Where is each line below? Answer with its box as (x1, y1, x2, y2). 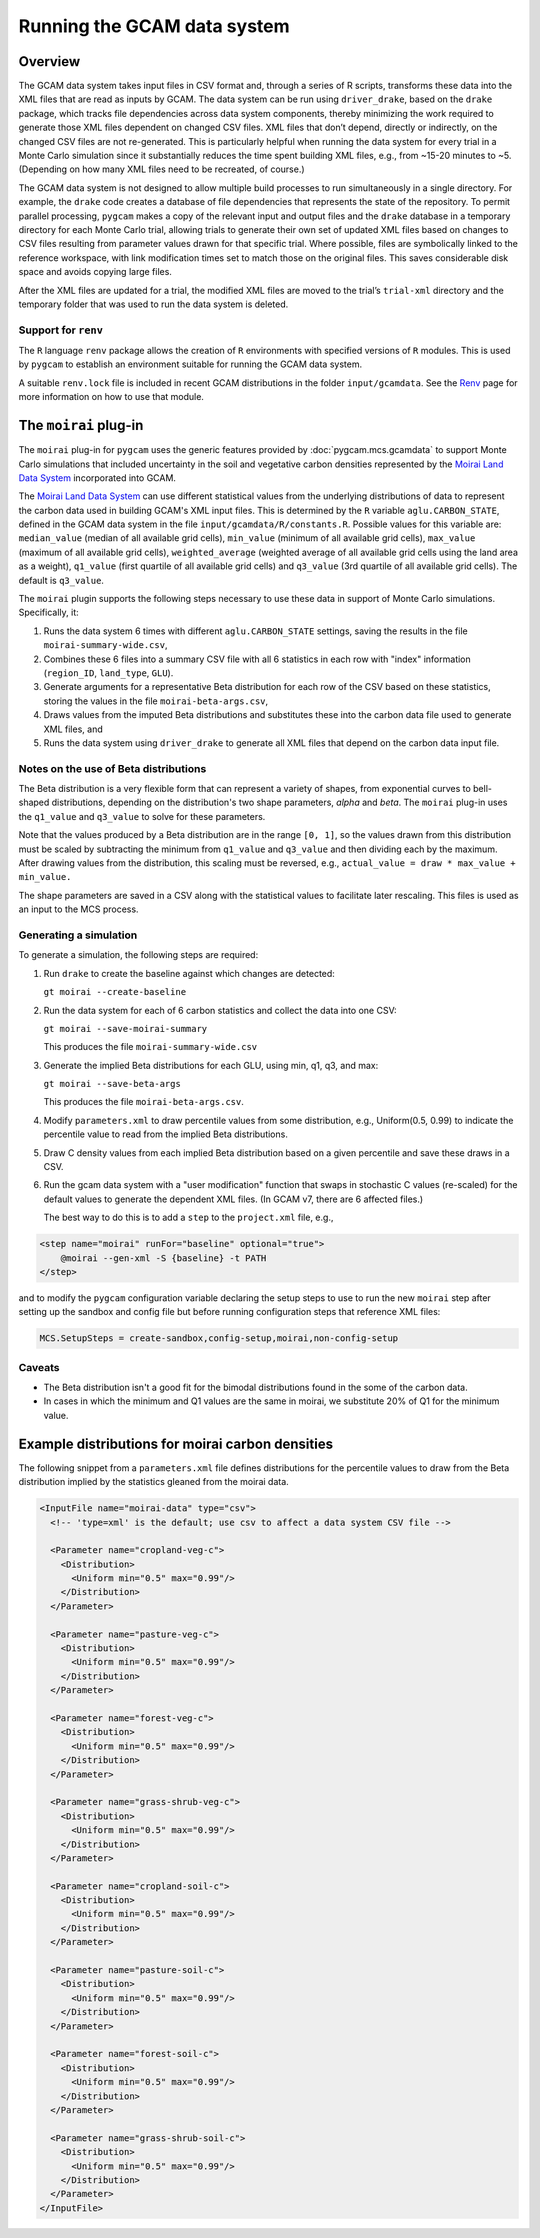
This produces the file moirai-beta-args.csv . (43, 1096, 245, 1108)
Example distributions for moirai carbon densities (18, 1435, 334, 1452)
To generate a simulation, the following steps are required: (18, 949, 259, 961)
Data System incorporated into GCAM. (18, 471, 177, 484)
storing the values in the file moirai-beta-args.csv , (43, 695, 269, 707)
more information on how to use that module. (18, 391, 205, 403)
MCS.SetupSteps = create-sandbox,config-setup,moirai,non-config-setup (39, 1333, 399, 1344)
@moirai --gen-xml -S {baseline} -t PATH (60, 1252, 267, 1264)
